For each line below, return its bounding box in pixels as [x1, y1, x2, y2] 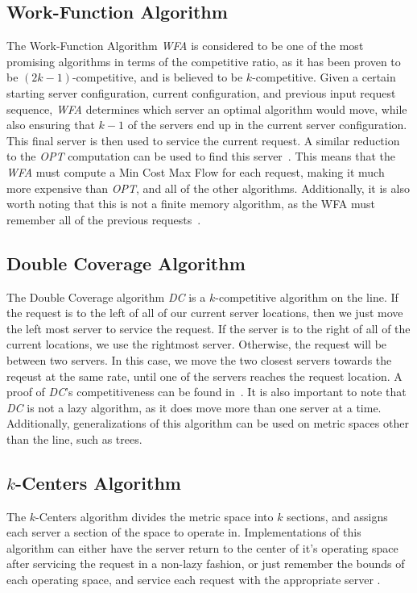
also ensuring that [6, 116, 95, 133]
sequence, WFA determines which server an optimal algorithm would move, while [6, 100, 407, 117]
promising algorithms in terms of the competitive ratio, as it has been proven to [6, 52, 401, 69]
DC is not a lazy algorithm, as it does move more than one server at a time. [6, 399, 382, 416]
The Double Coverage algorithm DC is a [6, 288, 206, 305]
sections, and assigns [287, 507, 388, 524]
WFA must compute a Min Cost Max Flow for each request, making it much [6, 163, 385, 180]
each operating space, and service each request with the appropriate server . [6, 571, 381, 588]
